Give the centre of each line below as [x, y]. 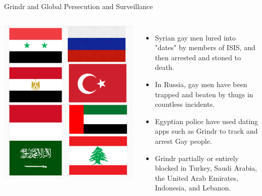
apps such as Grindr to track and [206, 131]
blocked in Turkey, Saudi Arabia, [206, 168]
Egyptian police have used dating [207, 121]
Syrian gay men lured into [195, 37]
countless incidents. [185, 104]
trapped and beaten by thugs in [204, 94]
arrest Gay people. [184, 141]
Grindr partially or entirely [197, 158]
